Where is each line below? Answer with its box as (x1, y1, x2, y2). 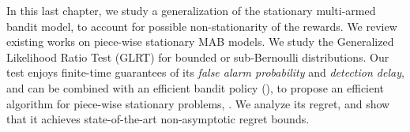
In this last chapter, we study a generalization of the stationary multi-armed (6, 2, 376, 18)
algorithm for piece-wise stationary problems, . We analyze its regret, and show (6, 95, 390, 111)
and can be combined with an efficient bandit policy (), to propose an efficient (6, 79, 385, 96)
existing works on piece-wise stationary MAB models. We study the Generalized (6, 33, 394, 50)
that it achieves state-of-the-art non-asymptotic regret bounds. (6, 111, 310, 127)
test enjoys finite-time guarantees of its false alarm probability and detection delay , (6, 64, 404, 81)
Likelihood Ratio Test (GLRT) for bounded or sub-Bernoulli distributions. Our (6, 48, 389, 65)
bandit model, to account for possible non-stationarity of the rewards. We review (6, 17, 397, 34)
